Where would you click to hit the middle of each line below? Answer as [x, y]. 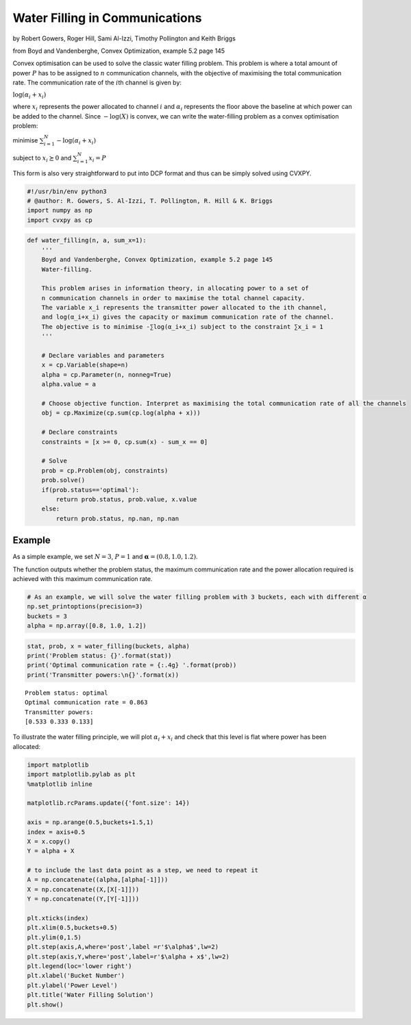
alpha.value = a [68, 384]
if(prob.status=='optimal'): [90, 490]
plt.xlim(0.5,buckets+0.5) [72, 928]
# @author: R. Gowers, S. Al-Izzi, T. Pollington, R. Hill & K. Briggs [150, 201]
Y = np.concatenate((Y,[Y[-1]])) [83, 899]
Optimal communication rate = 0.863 [86, 703]
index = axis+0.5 [56, 832]
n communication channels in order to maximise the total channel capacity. [173, 298]
